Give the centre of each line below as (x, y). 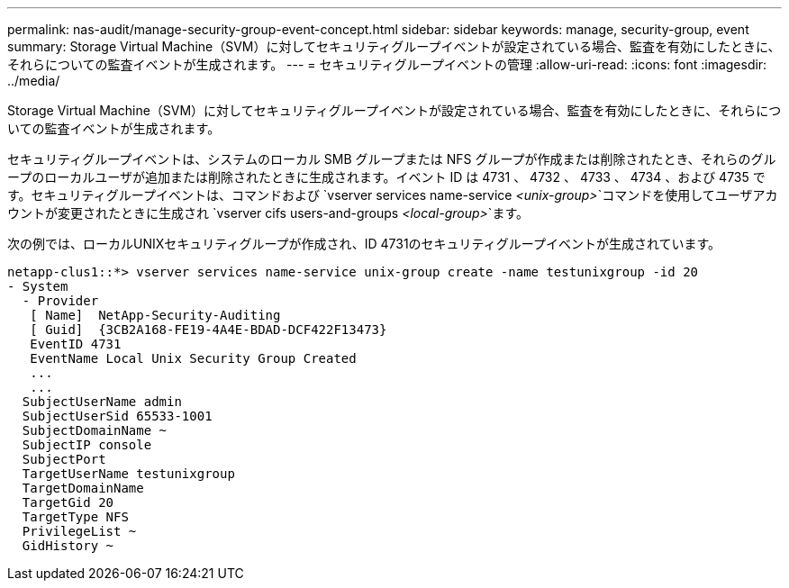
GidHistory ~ (68, 546)
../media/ (34, 81)
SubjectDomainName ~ (95, 430)
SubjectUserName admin (102, 402)
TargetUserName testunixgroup (128, 474)
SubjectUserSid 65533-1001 (117, 416)
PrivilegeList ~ (79, 531)
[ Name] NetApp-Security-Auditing (155, 315)
